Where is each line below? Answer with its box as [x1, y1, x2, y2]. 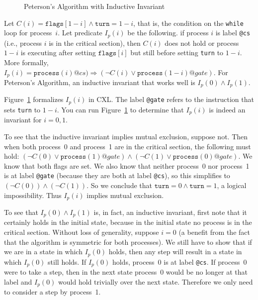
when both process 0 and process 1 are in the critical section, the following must [4, 141, 251, 151]
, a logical [217, 180, 247, 190]
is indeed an [209, 104, 246, 114]
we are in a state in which [4, 246, 83, 257]
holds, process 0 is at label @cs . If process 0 [112, 256, 247, 267]
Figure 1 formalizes [4, 94, 64, 104]
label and [4, 276, 32, 287]
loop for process [4, 27, 52, 38]
